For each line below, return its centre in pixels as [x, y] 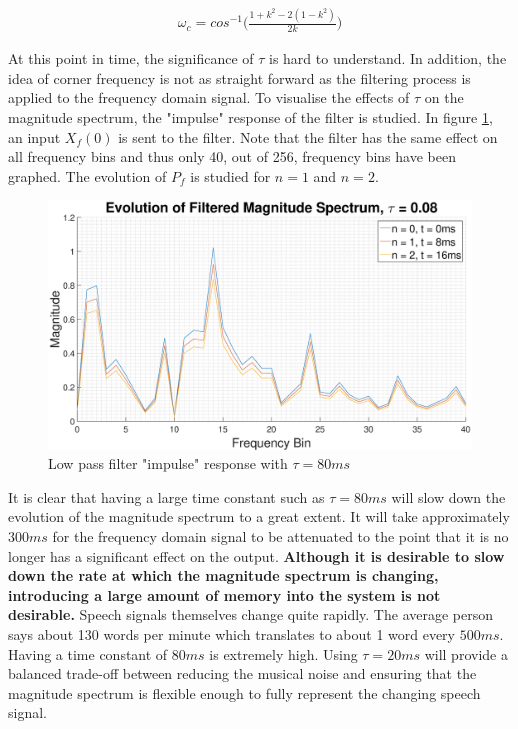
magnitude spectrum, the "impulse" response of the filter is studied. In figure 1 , [250, 116]
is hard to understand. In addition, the [388, 58]
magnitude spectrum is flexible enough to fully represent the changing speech [244, 692]
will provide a [466, 653]
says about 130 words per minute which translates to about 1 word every [232, 633]
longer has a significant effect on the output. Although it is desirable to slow [256, 555]
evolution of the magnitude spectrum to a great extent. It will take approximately [259, 516]
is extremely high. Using [283, 653]
